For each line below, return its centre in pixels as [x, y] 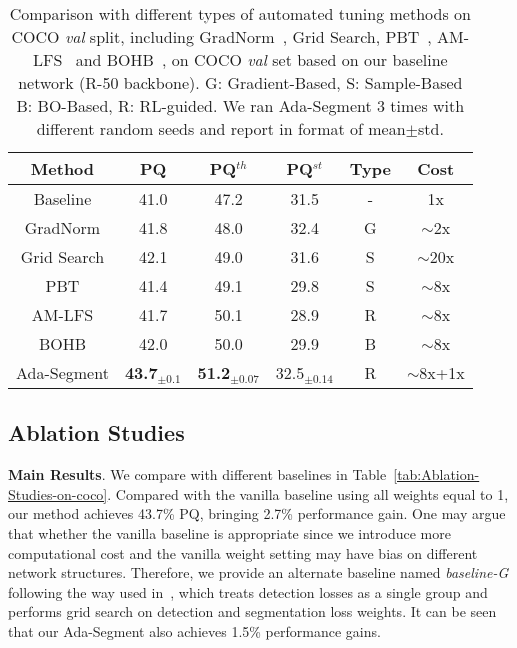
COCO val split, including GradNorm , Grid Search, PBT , [221, 36]
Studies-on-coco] [58, 493]
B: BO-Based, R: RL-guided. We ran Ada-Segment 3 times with [240, 105]
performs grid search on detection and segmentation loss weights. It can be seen [252, 611]
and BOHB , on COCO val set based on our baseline [261, 59]
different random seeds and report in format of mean [221, 128]
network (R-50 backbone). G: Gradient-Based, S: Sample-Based [240, 82]
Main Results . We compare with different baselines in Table [197, 474]
